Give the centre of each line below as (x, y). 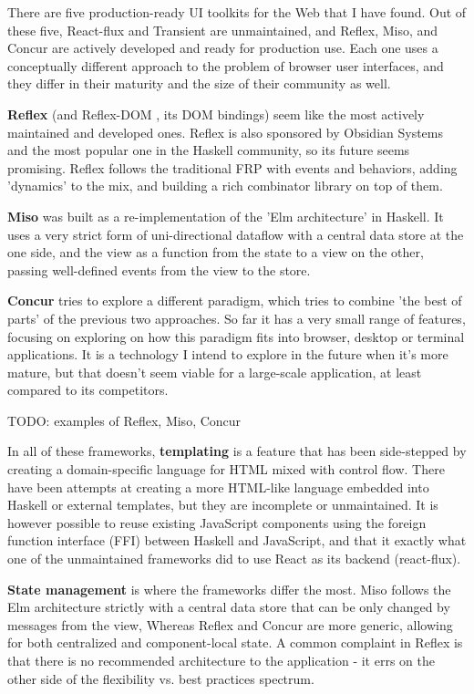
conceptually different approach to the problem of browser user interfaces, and (226, 65)
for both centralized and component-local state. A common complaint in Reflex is (235, 642)
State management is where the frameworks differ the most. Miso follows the (229, 589)
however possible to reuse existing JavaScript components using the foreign (217, 522)
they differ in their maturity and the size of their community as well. (199, 83)
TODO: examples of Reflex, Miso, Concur (124, 420)
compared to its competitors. (88, 390)
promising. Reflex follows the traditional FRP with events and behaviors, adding (232, 167)
